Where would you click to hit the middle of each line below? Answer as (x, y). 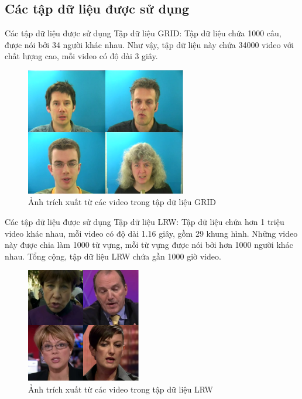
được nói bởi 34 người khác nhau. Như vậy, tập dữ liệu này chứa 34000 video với (149, 44)
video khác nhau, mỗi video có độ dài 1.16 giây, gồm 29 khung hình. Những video (151, 233)
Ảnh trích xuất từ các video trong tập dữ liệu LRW (121, 389)
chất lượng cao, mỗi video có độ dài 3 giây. (81, 56)
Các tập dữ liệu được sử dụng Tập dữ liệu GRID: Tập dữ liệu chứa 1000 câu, (143, 33)
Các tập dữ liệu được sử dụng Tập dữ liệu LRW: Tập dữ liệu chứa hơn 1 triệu (145, 221)
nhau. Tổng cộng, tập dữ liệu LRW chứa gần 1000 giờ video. (113, 256)
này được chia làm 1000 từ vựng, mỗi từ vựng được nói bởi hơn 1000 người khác (149, 245)
